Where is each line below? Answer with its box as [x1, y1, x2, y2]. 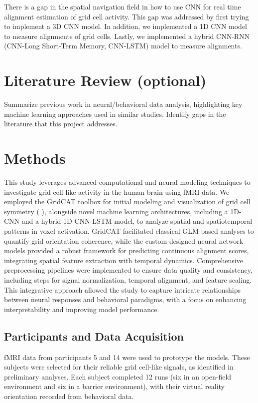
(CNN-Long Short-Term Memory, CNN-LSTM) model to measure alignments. [4, 40, 242, 51]
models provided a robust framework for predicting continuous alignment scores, [4, 245, 249, 256]
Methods [4, 148, 66, 168]
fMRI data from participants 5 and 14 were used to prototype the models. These [4, 352, 250, 362]
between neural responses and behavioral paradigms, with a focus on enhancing [4, 294, 247, 305]
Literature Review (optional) [4, 70, 207, 90]
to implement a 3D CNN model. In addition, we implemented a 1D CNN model [4, 21, 248, 31]
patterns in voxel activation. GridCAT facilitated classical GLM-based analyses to [4, 225, 254, 236]
